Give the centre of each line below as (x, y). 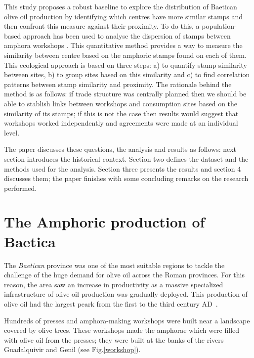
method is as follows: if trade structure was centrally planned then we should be (125, 94)
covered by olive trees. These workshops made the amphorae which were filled (122, 330)
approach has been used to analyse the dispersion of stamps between (127, 35)
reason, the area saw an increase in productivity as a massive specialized (114, 284)
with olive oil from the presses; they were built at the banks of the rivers (114, 339)
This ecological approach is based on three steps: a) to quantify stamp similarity (126, 65)
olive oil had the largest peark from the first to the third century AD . (111, 303)
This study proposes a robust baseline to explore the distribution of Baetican (121, 6)
